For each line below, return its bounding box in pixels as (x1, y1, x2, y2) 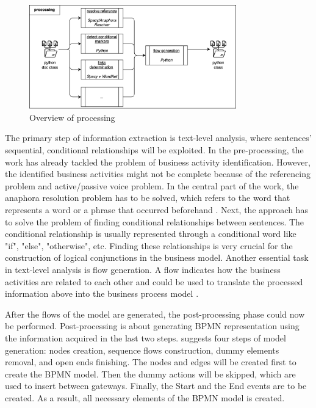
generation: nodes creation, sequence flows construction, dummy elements (5, 343, 279, 356)
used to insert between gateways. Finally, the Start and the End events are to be (5, 379, 307, 392)
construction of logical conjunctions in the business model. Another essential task (5, 251, 309, 264)
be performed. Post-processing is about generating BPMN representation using (5, 319, 300, 332)
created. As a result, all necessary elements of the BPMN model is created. (5, 391, 285, 404)
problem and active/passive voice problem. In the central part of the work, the (5, 179, 299, 192)
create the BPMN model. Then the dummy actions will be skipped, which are (5, 367, 296, 380)
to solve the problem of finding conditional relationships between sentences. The (5, 215, 304, 228)
